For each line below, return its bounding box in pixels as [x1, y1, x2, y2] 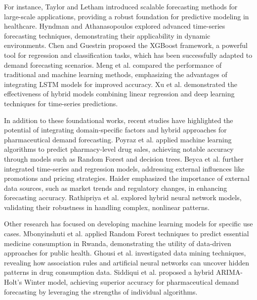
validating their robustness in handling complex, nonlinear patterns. [4, 202, 210, 212]
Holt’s [4, 277, 22, 287]
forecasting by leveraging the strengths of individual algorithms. [4, 286, 198, 297]
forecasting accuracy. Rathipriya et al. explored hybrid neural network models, [4, 192, 242, 203]
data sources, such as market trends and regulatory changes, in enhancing [4, 182, 227, 193]
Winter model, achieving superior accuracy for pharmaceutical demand [24, 277, 239, 287]
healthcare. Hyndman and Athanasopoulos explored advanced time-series [4, 21, 225, 31]
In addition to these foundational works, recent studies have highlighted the [4, 115, 233, 125]
